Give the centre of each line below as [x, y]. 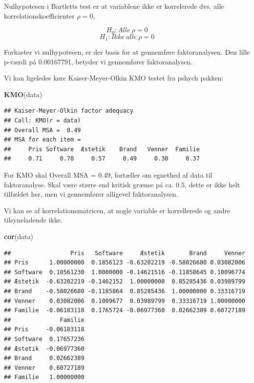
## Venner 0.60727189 [44, 368]
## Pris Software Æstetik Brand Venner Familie [102, 149]
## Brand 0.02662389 [44, 358]
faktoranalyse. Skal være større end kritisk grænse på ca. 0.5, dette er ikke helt [122, 184]
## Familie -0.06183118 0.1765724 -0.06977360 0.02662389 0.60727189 [125, 311]
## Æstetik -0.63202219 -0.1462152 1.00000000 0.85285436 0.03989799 [125, 282]
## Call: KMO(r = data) [42, 121]
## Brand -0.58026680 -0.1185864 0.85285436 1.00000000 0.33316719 [125, 291]
